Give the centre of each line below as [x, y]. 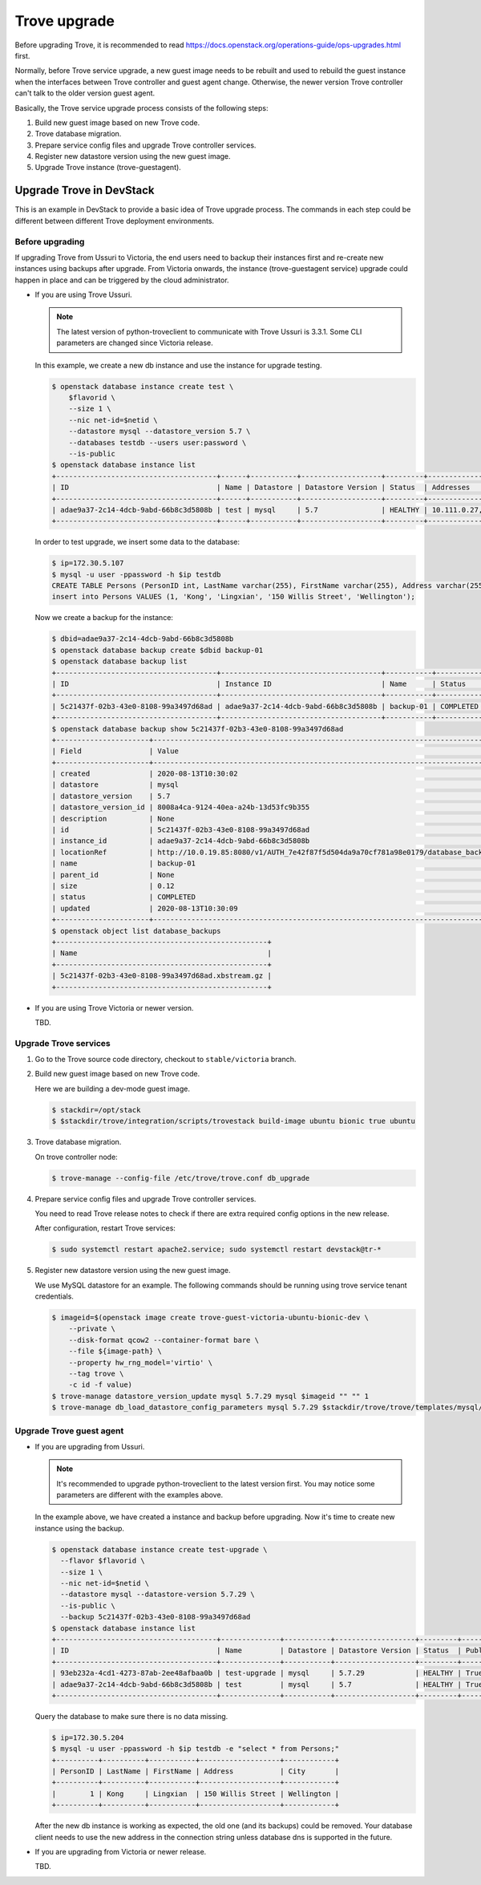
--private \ [92, 1329]
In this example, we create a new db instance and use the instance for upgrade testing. [178, 365]
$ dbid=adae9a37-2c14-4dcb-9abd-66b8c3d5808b [143, 639]
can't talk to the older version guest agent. [85, 93]
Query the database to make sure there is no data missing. [131, 1716]
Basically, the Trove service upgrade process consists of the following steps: [141, 107]
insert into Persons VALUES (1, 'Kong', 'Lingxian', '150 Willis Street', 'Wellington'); [234, 597]
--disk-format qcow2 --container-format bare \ [164, 1340]
